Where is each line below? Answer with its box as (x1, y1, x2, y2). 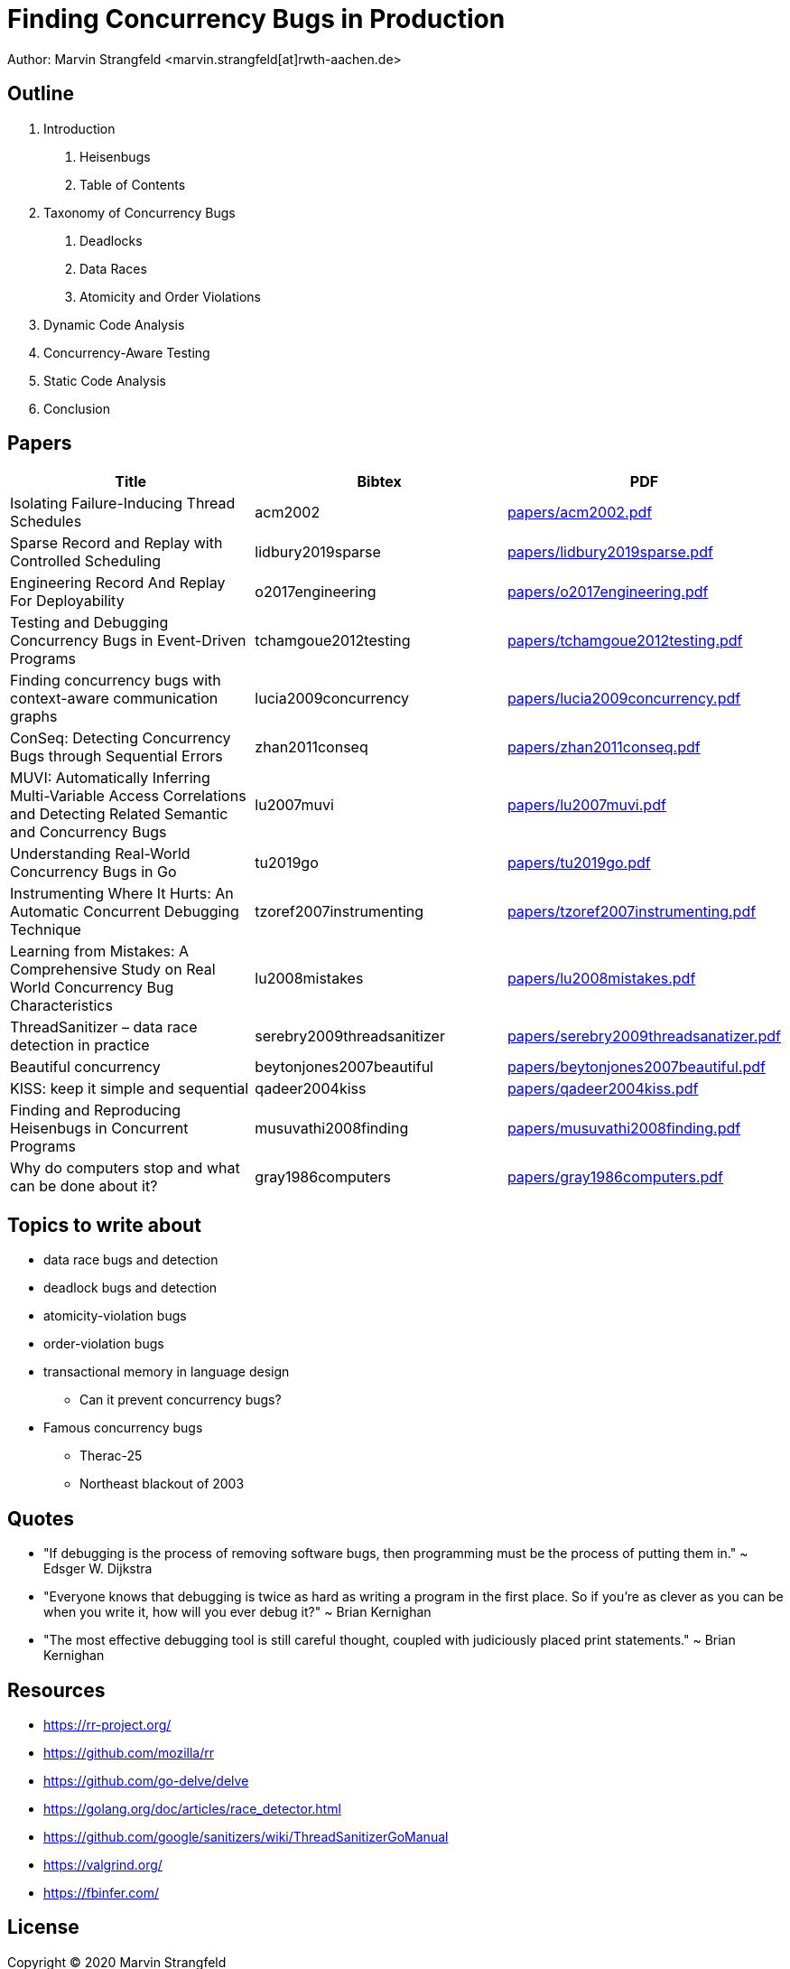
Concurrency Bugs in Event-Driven (10, 631, 246, 650)
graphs (10, 707, 58, 726)
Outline (7, 82, 74, 106)
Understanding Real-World (10, 845, 191, 863)
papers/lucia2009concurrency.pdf (507, 689, 741, 708)
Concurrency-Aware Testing (43, 344, 210, 360)
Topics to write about (7, 1213, 201, 1236)
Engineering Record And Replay (10, 574, 226, 593)
